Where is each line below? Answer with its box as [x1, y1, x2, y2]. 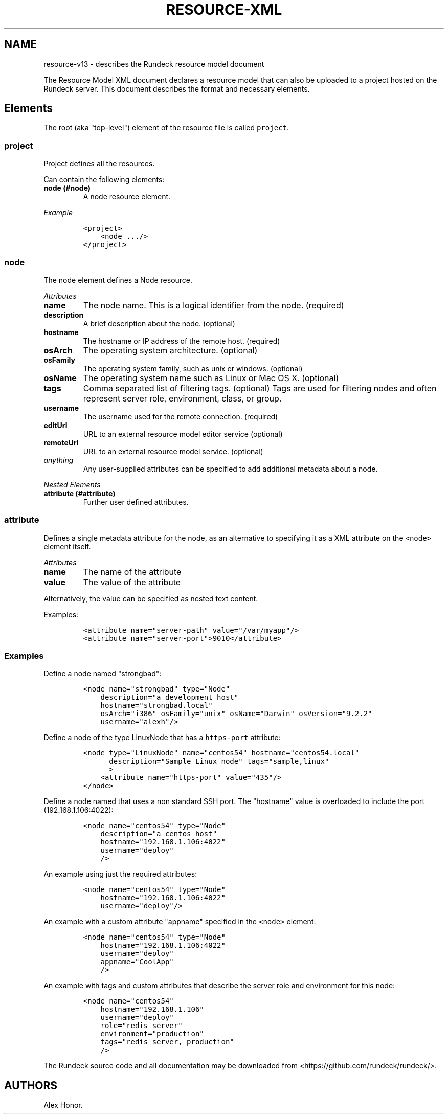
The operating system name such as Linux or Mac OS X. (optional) [83, 372, 339, 383]
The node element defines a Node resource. [43, 275, 193, 284]
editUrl [43, 420, 68, 430]
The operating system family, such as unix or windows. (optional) [83, 364, 303, 373]
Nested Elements [43, 480, 101, 489]
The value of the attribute [83, 576, 181, 587]
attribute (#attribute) [43, 488, 116, 498]
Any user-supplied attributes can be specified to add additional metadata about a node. [83, 464, 378, 473]
